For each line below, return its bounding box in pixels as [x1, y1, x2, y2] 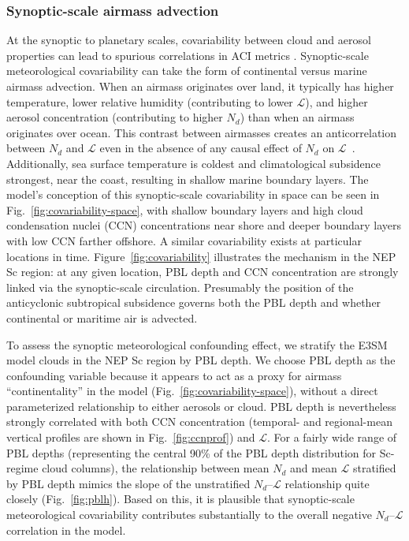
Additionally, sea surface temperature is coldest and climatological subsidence [6, 155, 381, 171]
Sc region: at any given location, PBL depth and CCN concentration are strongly [6, 263, 399, 280]
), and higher [305, 93, 368, 110]
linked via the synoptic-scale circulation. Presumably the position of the [6, 278, 354, 295]
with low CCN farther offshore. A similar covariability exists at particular [6, 232, 362, 248]
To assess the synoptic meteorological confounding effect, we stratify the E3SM [6, 336, 388, 353]
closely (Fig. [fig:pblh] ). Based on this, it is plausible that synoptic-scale [6, 491, 355, 507]
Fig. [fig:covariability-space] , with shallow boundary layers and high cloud [6, 201, 363, 218]
